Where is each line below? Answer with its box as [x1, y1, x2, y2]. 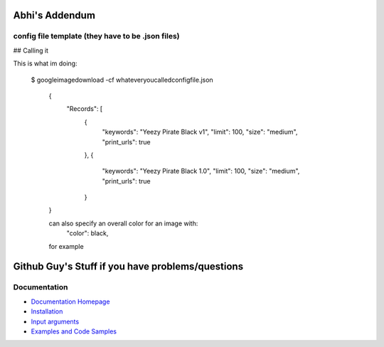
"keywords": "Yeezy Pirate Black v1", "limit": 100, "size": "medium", [102, 128, 298, 137]
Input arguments [31, 317, 80, 326]
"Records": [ [66, 105, 103, 113]
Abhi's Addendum [13, 9, 96, 21]
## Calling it [13, 46, 49, 55]
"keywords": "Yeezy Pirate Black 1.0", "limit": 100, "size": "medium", [102, 167, 300, 176]
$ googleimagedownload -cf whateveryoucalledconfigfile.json [31, 75, 213, 84]
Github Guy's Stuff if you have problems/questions [13, 260, 244, 273]
